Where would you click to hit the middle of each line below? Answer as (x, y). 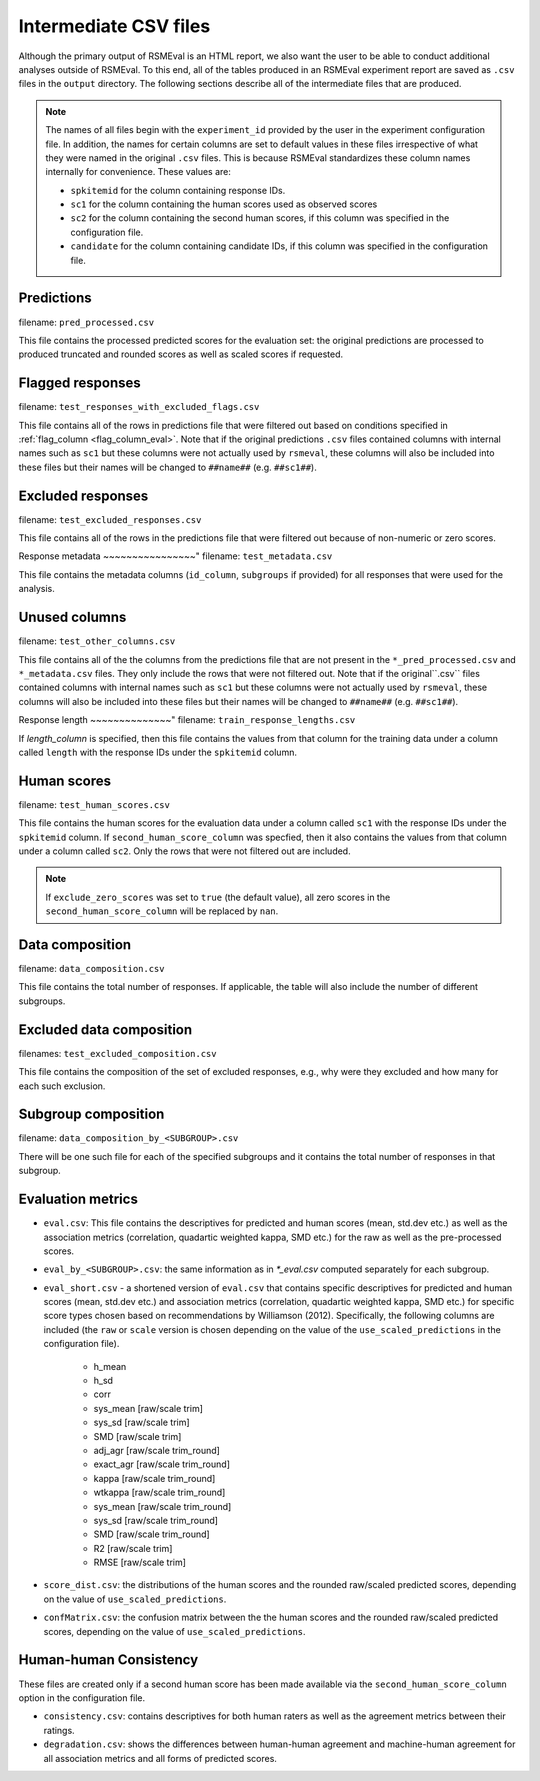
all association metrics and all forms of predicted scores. (160, 1758)
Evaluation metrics (78, 1199)
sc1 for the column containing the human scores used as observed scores (224, 204)
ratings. (59, 1730)
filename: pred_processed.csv (86, 322)
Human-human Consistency (108, 1660)
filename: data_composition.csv (91, 969)
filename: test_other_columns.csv (97, 641)
